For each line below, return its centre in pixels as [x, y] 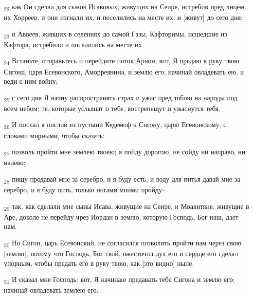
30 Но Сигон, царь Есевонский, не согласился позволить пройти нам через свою [123, 243]
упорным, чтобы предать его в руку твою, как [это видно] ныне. [99, 263]
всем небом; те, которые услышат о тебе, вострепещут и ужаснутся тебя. [112, 108]
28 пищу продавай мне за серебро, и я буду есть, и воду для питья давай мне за [122, 179]
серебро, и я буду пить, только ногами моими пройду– [85, 190]
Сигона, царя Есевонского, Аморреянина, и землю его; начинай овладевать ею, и [124, 71]
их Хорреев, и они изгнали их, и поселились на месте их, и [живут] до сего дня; [123, 17]
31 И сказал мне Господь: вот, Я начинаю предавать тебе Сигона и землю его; [119, 280]
